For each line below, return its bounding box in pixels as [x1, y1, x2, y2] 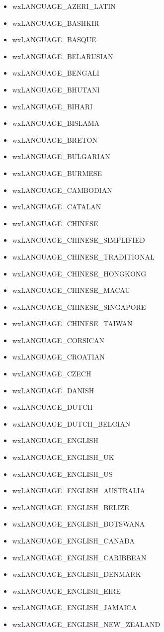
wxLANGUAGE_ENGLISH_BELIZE [12, 502, 129, 512]
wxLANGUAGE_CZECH [12, 368, 91, 379]
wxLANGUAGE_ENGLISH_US [12, 468, 113, 479]
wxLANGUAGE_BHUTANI [12, 84, 100, 94]
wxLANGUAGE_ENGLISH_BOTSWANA [12, 519, 145, 529]
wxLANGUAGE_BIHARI [12, 101, 92, 111]
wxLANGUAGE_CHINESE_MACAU [12, 285, 130, 295]
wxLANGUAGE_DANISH [12, 385, 94, 395]
